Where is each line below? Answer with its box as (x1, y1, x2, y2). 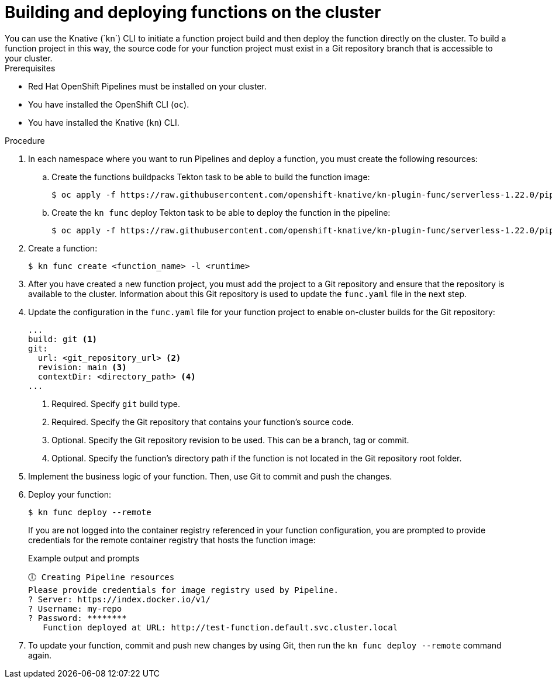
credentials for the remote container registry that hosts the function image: (28, 534, 316, 545)
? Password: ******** (28, 613, 127, 623)
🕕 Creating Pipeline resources (28, 572, 175, 582)
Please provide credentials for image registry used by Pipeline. (28, 585, 339, 595)
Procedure (5, 135, 45, 146)
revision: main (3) (37, 362, 127, 372)
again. (28, 650, 52, 660)
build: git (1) (28, 334, 98, 344)
